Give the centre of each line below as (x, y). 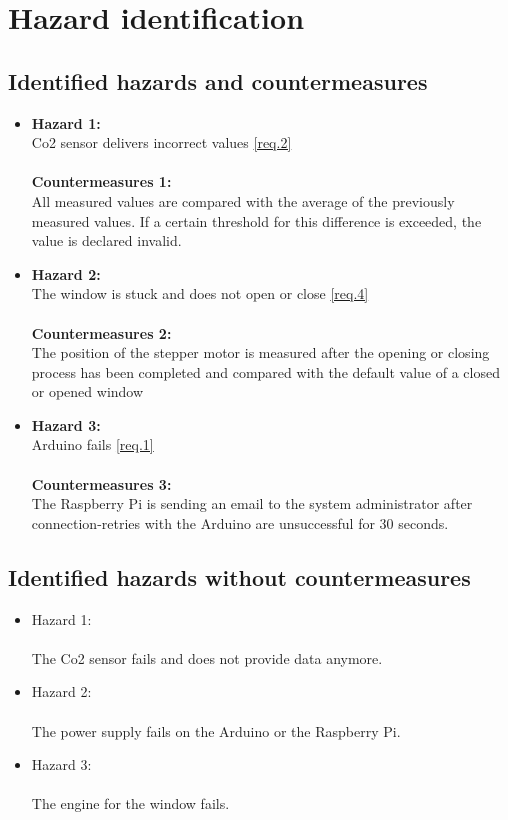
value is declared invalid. (106, 240)
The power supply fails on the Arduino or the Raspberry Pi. (216, 730)
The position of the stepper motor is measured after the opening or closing (260, 352)
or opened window (87, 391)
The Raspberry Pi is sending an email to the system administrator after (252, 503)
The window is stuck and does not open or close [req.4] (200, 293)
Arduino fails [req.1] (92, 444)
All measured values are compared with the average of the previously (243, 200)
